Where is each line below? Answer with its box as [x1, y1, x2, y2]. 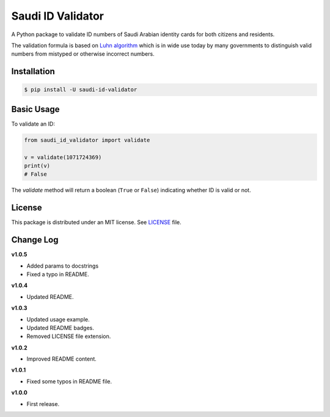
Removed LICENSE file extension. [26, 332, 111, 340]
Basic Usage [11, 104, 60, 115]
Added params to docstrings [26, 262, 99, 269]
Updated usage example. [26, 315, 90, 323]
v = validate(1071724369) [24, 154, 102, 160]
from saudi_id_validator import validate [24, 137, 150, 143]
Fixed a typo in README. [26, 270, 89, 278]
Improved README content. [26, 355, 97, 363]
